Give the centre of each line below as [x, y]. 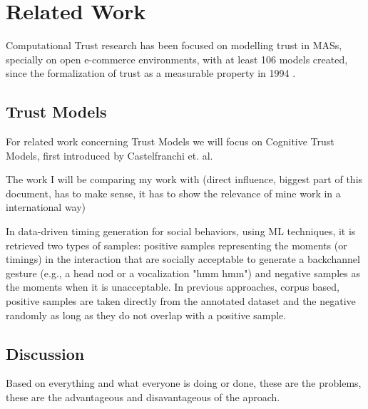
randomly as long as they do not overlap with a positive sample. [146, 315]
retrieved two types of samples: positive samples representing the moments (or [177, 245]
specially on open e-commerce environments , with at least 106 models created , [177, 59]
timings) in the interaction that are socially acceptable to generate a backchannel [183, 259]
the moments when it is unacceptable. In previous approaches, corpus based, [173, 287]
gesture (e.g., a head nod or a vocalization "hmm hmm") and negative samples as [183, 273]
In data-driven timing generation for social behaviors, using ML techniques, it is [181, 231]
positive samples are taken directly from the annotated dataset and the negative [181, 301]
